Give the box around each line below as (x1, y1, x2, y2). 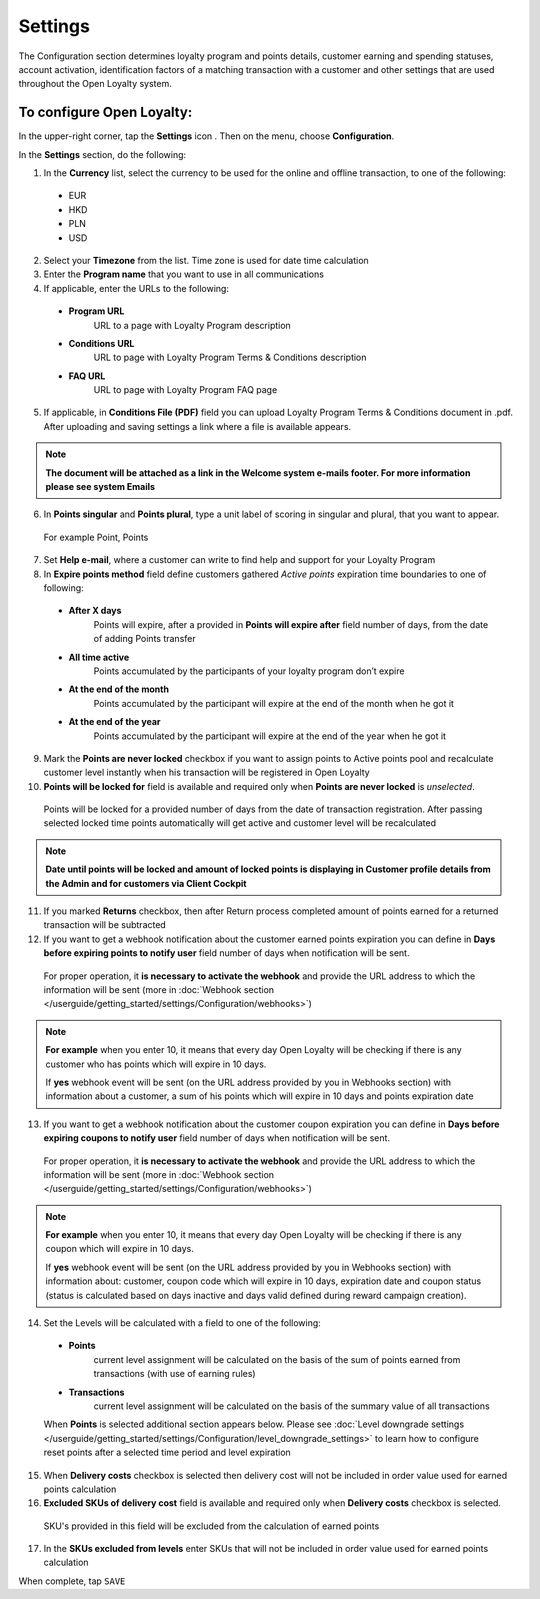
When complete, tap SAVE (18, 1575, 126, 1587)
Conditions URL (68, 337, 135, 349)
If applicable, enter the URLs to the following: (43, 282, 230, 294)
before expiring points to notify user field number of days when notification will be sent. (43, 947, 410, 959)
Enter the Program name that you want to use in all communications (43, 268, 325, 280)
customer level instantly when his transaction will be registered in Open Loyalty (43, 766, 370, 779)
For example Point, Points (43, 531, 149, 543)
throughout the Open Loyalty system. (18, 78, 172, 90)
